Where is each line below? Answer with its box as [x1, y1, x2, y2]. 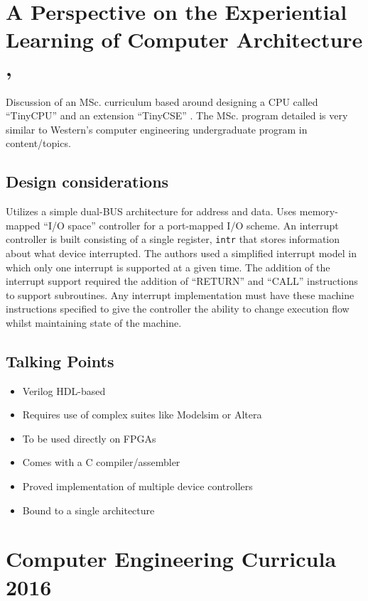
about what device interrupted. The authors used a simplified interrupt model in [6, 245, 357, 260]
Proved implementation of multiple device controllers [22, 479, 253, 494]
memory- [299, 204, 338, 219]
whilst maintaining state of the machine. [6, 315, 182, 330]
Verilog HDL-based [22, 383, 106, 398]
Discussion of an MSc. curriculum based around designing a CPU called [6, 94, 318, 109]
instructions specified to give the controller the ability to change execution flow [6, 301, 350, 316]
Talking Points [6, 350, 114, 372]
